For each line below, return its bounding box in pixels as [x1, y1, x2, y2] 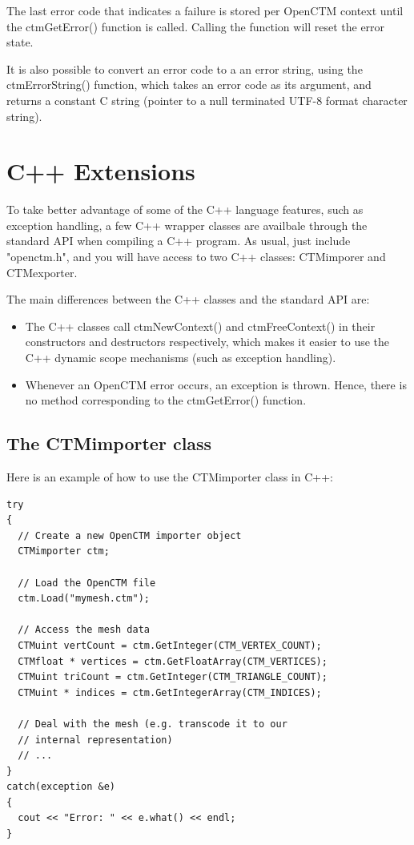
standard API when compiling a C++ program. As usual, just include [6, 232, 351, 249]
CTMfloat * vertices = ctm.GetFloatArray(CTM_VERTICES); [18, 655, 328, 667]
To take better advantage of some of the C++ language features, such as [6, 201, 364, 218]
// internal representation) [18, 734, 173, 746]
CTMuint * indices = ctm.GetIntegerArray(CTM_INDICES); [18, 686, 322, 698]
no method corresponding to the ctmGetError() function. [25, 392, 307, 408]
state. [6, 34, 34, 50]
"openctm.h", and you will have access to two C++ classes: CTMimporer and [6, 248, 386, 265]
